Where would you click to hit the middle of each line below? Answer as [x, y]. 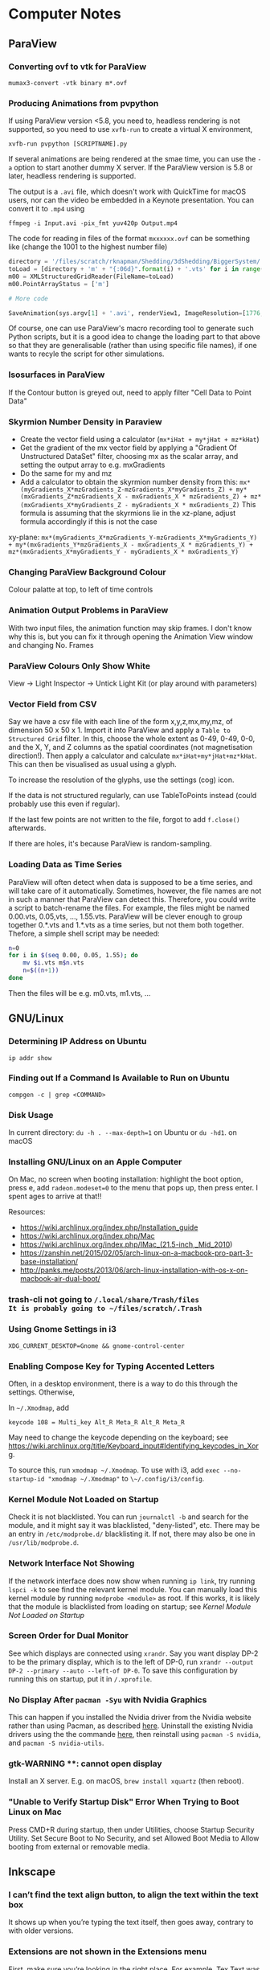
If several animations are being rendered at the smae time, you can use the [132, 159]
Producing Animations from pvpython [84, 103]
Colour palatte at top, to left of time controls [81, 590]
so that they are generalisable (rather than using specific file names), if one [133, 346]
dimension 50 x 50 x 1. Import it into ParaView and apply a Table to [119, 730]
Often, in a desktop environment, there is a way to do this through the [123, 1383]
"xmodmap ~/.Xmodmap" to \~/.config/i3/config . [126, 1478]
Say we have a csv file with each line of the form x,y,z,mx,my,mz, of [121, 722]
